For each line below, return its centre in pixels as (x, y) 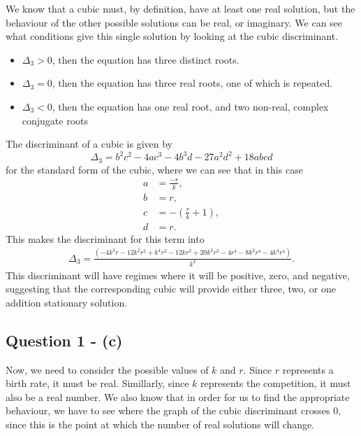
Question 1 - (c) (64, 340)
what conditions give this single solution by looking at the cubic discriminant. (172, 36)
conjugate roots (55, 120)
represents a (308, 369)
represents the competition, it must (276, 383)
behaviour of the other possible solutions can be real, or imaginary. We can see (174, 22)
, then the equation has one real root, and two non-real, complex (190, 106)
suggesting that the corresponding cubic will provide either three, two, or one (171, 289)
